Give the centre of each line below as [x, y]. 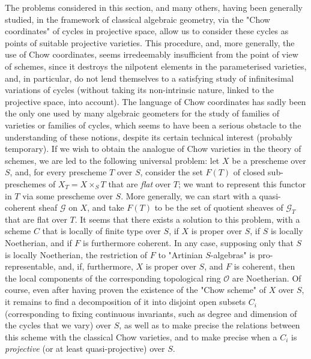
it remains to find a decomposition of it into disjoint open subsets [125, 302]
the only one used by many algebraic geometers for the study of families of [142, 113]
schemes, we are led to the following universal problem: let [112, 160]
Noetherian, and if [38, 243]
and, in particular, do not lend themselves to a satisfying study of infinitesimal [149, 78]
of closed [249, 172]
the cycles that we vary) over [58, 325]
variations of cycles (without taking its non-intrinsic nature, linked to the [140, 90]
